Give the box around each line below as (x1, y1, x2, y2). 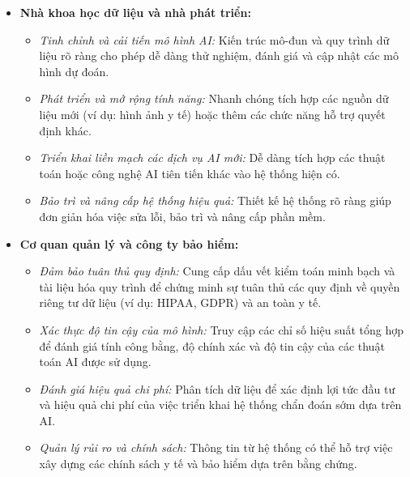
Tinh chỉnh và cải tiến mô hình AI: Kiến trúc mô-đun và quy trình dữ (39, 31, 390, 48)
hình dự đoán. (39, 62, 109, 79)
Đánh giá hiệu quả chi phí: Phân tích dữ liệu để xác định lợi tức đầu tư (39, 380, 395, 397)
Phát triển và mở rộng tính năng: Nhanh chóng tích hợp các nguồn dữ (39, 90, 389, 107)
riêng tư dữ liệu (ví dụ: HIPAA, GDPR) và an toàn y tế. (39, 294, 322, 311)
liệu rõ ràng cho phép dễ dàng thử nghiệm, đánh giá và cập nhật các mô (39, 47, 399, 64)
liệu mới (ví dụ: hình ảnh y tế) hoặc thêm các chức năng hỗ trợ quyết (39, 105, 386, 122)
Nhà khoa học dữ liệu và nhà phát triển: (19, 4, 251, 20)
